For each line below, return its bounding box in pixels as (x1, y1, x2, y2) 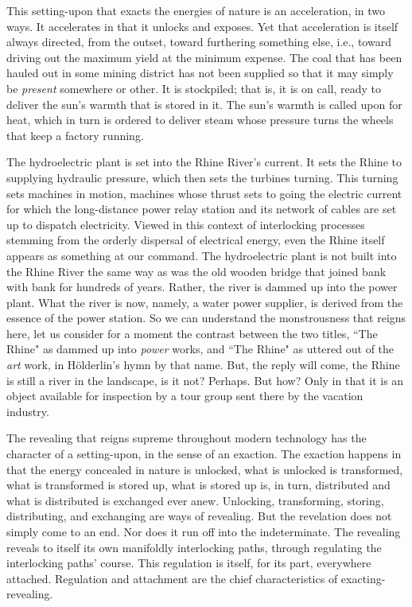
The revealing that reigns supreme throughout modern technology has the (6, 430, 367, 446)
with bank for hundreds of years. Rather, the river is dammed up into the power (6, 278, 398, 295)
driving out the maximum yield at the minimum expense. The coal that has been (6, 49, 402, 65)
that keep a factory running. (6, 126, 144, 143)
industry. (6, 403, 49, 419)
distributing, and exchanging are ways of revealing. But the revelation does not (6, 508, 392, 524)
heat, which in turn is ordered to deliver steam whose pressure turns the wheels (6, 111, 394, 128)
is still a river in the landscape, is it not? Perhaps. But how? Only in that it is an (6, 372, 404, 388)
